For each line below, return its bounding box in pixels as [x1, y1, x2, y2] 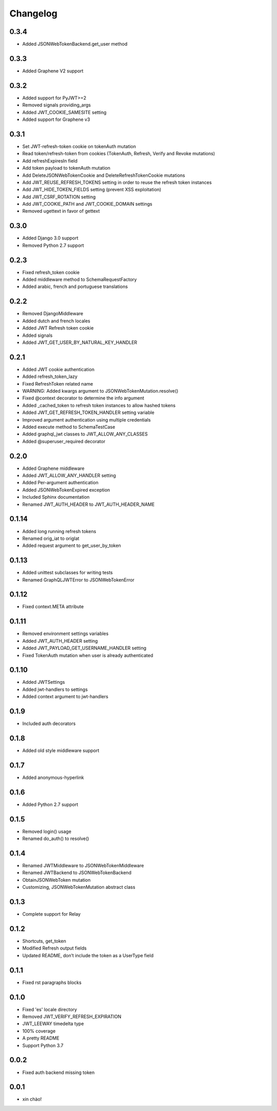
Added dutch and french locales [22, 318, 91, 324]
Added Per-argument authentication [22, 480, 98, 486]
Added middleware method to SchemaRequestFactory [22, 277, 137, 283]
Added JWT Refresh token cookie [22, 325, 94, 331]
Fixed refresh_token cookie [22, 269, 80, 275]
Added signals [22, 332, 53, 338]
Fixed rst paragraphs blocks [22, 979, 82, 986]
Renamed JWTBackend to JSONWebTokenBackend [22, 869, 132, 876]
